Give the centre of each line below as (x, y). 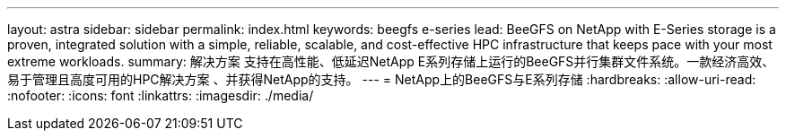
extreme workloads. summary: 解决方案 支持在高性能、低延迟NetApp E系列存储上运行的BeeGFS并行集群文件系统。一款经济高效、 (391, 61)
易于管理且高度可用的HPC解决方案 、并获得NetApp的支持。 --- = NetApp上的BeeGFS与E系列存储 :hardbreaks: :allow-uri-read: (382, 79)
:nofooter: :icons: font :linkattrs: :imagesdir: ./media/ (161, 95)
